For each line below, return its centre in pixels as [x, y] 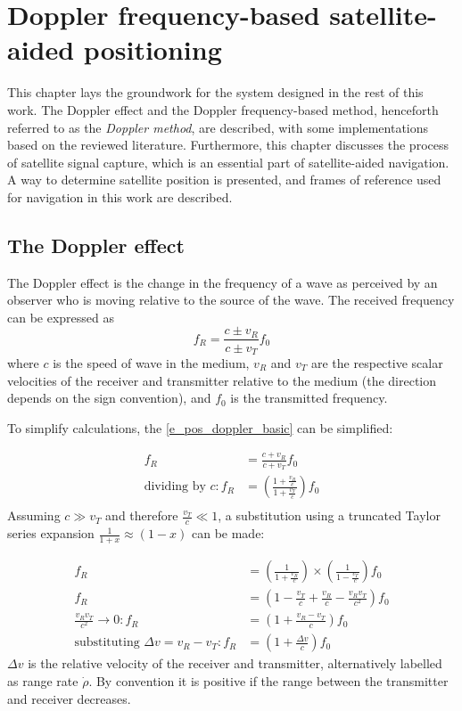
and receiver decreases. [69, 698]
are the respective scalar [377, 362]
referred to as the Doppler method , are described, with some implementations [218, 127]
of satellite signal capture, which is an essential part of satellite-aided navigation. [228, 162]
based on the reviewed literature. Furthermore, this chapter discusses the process [228, 145]
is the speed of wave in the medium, [151, 362]
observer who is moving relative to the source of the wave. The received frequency [231, 300]
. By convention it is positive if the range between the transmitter [268, 680]
